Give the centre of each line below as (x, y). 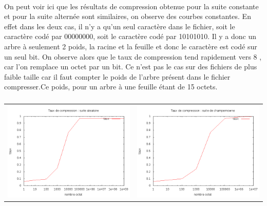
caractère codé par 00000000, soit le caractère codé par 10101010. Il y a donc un (130, 36)
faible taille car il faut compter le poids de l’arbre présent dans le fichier (117, 76)
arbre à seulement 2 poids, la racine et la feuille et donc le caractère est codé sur (131, 46)
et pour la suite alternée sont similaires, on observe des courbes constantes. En (128, 16)
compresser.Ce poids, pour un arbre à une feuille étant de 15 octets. (111, 87)
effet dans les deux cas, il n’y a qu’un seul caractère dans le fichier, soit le (120, 26)
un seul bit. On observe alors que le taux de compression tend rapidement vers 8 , (133, 56)
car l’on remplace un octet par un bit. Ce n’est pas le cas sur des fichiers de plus (131, 67)
